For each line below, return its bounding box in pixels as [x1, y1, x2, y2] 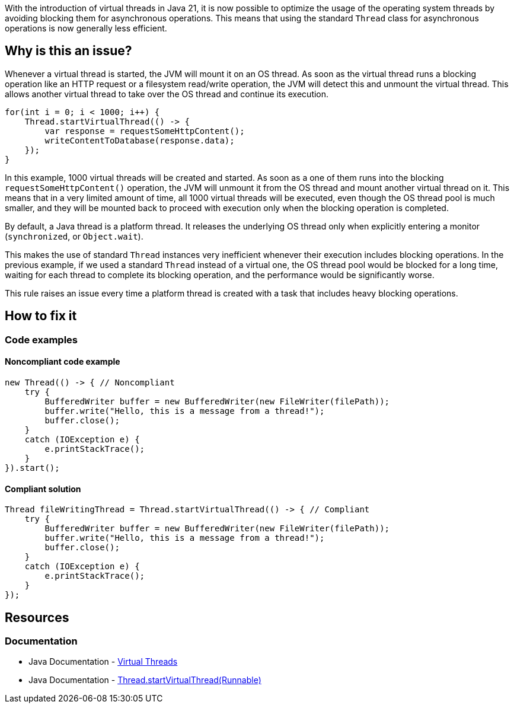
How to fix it [5, 308, 77, 324]
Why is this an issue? [5, 43, 132, 59]
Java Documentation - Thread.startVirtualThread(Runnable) [28, 675, 261, 685]
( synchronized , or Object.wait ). [5, 231, 143, 241]
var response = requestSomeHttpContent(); [44, 126, 245, 136]
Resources [5, 610, 69, 625]
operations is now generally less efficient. [5, 23, 167, 33]
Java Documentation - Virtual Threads [28, 656, 178, 667]
